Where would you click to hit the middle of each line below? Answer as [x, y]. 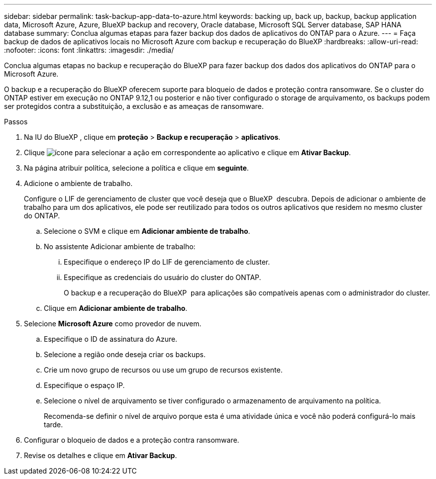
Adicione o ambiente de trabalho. [78, 183]
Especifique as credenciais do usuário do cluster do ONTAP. [163, 277]
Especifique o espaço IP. [84, 385]
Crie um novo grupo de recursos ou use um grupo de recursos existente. [163, 370]
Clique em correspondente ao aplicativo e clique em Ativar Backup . [187, 152]
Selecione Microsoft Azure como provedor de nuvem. [113, 324]
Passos [16, 122]
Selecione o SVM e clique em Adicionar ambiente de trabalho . [147, 231]
